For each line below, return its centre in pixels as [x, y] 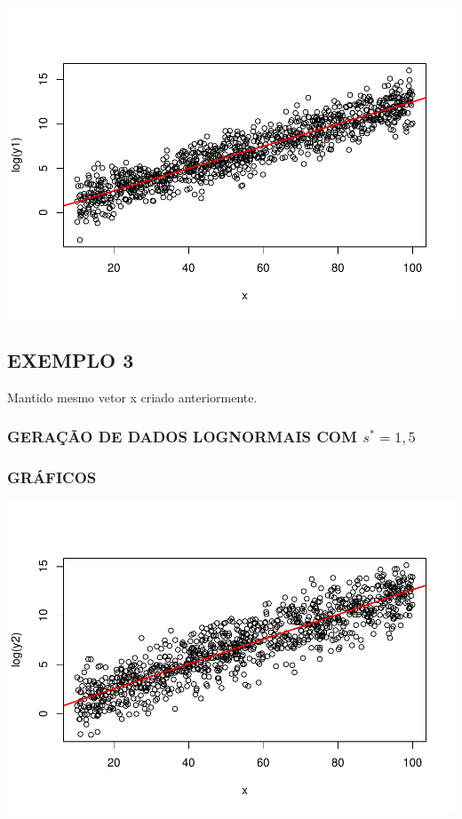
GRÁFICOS [52, 477]
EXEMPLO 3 [71, 359]
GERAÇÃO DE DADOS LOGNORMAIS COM [182, 437]
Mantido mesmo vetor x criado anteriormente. [132, 397]
